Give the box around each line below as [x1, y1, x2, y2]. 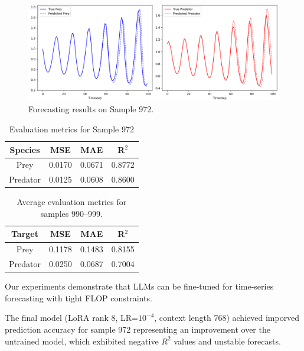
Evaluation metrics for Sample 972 [9, 122, 134, 135]
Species [9, 143, 40, 155]
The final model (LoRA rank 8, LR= [5, 311, 138, 324]
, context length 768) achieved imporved [154, 311, 300, 324]
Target [11, 227, 38, 240]
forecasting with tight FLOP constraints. [5, 291, 152, 304]
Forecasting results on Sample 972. [28, 103, 154, 115]
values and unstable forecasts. [174, 334, 281, 347]
